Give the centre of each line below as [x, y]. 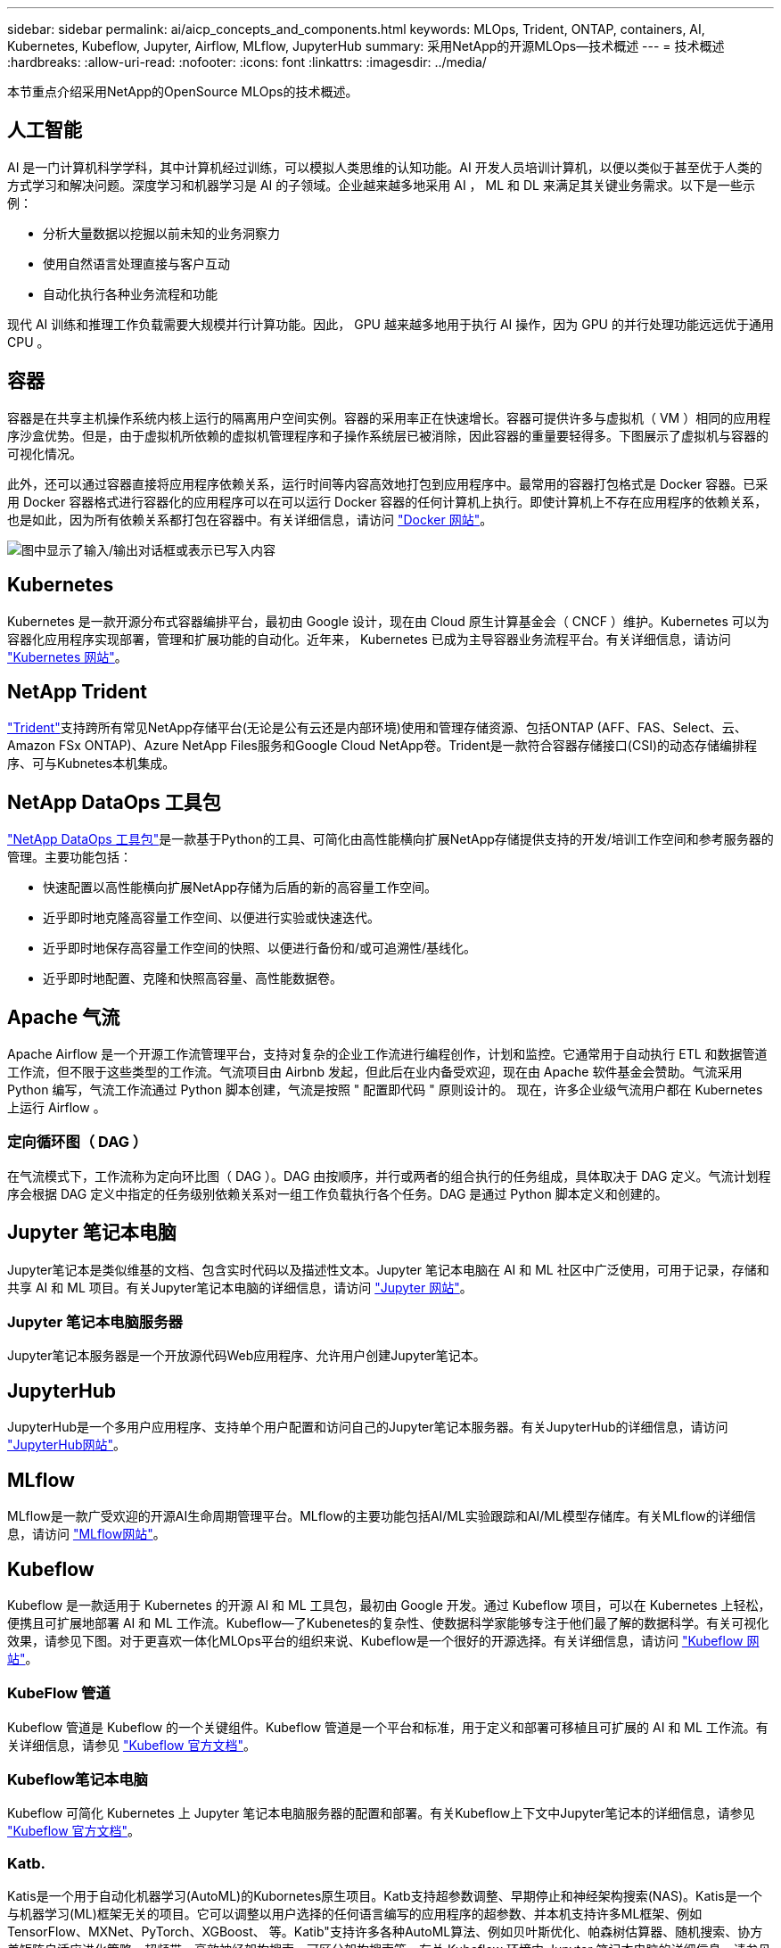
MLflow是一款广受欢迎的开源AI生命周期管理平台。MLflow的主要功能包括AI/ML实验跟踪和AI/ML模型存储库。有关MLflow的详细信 [382, 1516]
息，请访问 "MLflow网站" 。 [86, 1534]
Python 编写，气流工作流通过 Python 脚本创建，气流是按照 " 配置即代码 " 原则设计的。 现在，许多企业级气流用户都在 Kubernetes [385, 1090]
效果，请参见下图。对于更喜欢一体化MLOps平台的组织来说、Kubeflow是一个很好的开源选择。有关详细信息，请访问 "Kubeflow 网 [383, 1640]
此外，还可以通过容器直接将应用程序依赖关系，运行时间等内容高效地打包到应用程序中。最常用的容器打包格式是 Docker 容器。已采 [388, 483]
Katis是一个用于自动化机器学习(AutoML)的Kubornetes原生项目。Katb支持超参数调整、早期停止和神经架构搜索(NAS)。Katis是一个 [385, 1896]
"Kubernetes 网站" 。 [67, 656]
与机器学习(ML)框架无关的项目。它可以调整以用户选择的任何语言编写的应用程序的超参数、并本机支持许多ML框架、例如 [355, 1914]
